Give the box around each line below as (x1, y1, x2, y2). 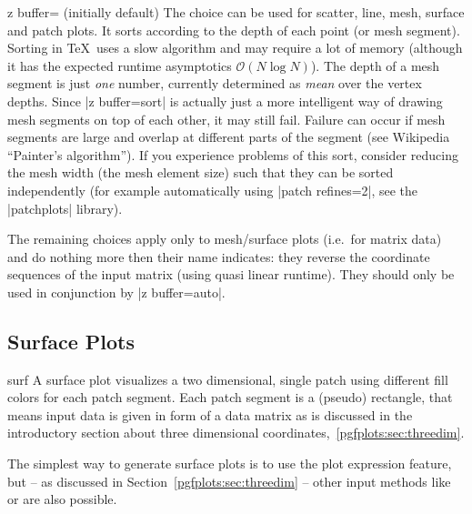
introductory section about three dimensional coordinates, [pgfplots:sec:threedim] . (7, 423, 465, 442)
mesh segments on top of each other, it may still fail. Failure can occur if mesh (7, 109, 446, 128)
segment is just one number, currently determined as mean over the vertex (7, 74, 422, 93)
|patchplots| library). (7, 198, 123, 217)
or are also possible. (7, 489, 117, 509)
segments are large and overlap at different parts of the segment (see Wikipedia (7, 127, 450, 146)
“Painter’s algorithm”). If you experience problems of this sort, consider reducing (7, 145, 458, 164)
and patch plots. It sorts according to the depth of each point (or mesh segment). (7, 20, 460, 39)
